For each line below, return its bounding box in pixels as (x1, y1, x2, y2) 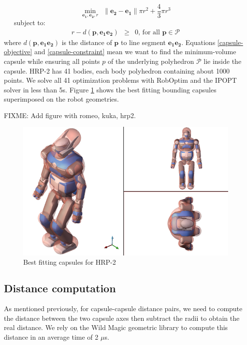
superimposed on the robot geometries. (4, 94, 119, 104)
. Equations (181, 37, 216, 47)
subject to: (14, 17, 45, 28)
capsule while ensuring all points (4, 56, 100, 66)
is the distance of (61, 37, 112, 47)
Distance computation (4, 281, 116, 296)
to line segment (120, 37, 166, 47)
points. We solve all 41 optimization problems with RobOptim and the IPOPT (4, 75, 237, 85)
